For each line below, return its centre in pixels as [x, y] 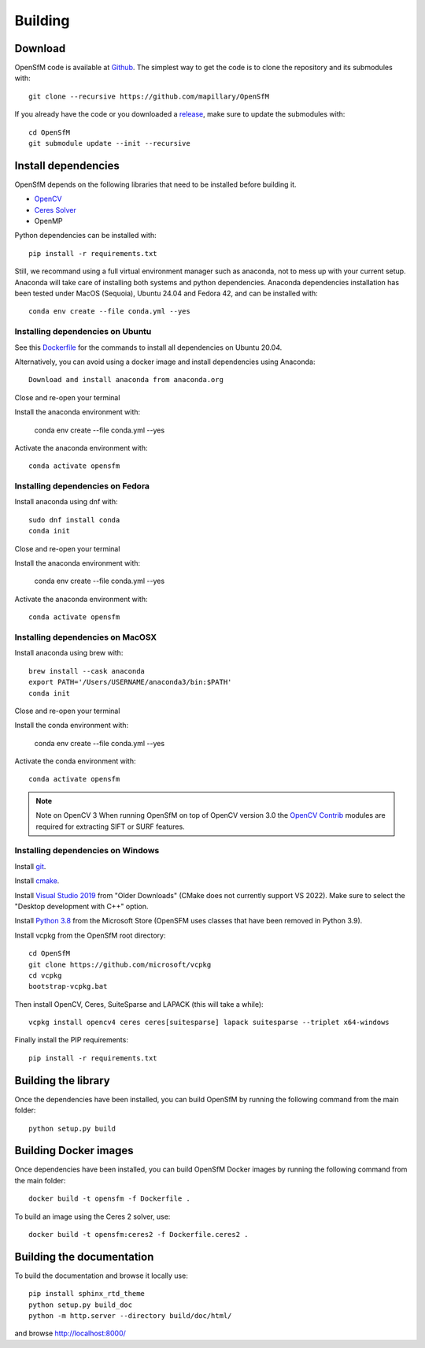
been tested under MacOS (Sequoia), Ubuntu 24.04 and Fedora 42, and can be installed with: [166, 293]
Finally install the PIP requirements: [72, 1040]
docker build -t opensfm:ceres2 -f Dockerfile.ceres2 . [139, 1234]
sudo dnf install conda [74, 520]
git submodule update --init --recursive [109, 143]
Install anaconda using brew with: [69, 653]
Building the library [62, 1081]
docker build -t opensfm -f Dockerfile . [109, 1199]
